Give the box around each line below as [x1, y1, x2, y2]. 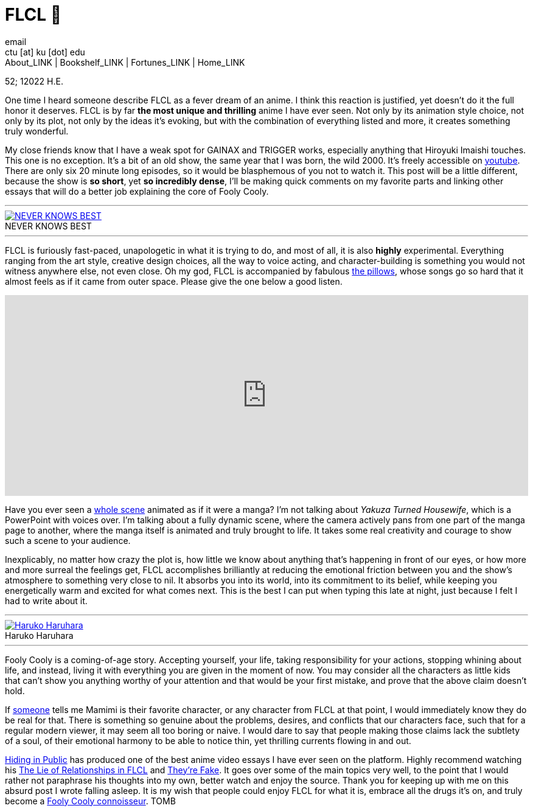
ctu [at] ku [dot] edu [5, 46, 85, 57]
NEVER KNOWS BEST [5, 220, 92, 231]
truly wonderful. [5, 125, 69, 136]
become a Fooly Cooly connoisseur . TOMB [5, 795, 176, 806]
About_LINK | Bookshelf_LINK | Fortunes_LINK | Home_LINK [5, 57, 245, 68]
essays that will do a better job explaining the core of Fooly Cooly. [5, 186, 269, 197]
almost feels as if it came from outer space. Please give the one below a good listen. [5, 276, 343, 287]
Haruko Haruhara [5, 630, 74, 641]
